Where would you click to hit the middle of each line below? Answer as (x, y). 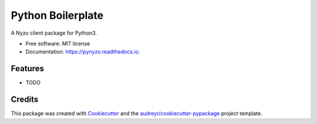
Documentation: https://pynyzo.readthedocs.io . (83, 52)
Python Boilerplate (57, 15)
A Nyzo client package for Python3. (54, 33)
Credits (25, 100)
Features (27, 68)
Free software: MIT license (58, 43)
